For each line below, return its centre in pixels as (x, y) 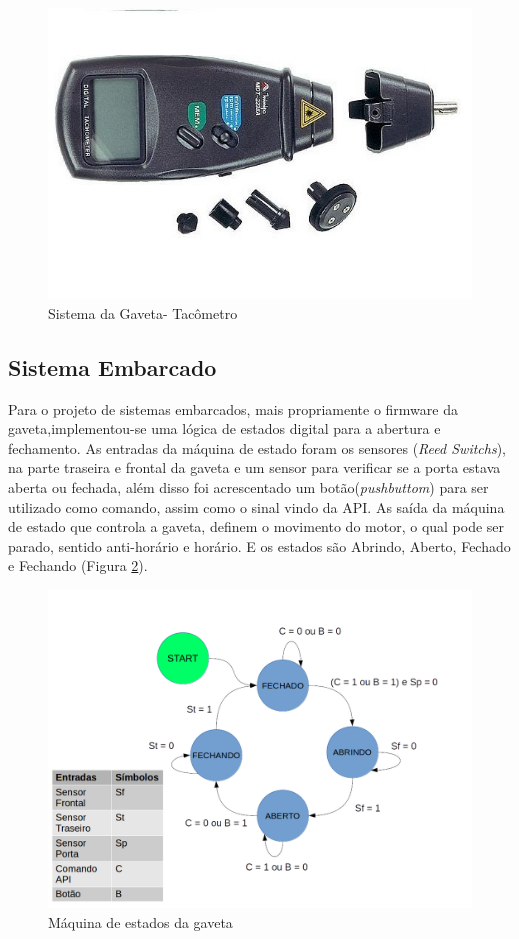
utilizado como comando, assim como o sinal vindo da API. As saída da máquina (256, 506)
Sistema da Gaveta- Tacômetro (143, 312)
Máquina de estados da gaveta (140, 921)
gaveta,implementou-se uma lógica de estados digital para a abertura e (224, 428)
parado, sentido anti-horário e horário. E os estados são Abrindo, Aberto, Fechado (259, 545)
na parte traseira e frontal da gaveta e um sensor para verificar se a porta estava (254, 467)
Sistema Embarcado (112, 366)
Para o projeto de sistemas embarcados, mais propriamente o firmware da (233, 408)
